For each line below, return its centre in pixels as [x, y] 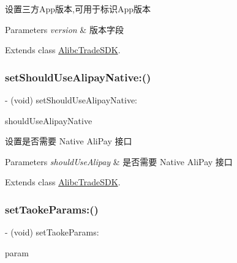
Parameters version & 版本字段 [64, 29]
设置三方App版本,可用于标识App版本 [78, 9]
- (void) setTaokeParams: [52, 232]
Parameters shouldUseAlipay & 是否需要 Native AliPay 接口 [119, 161]
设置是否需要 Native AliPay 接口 [69, 141]
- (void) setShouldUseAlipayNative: [71, 100]
